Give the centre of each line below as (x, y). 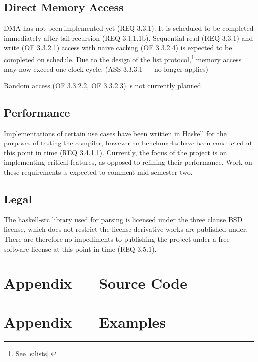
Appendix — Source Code (96, 283)
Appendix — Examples (85, 322)
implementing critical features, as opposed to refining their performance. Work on (128, 162)
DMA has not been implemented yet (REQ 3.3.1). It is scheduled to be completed (129, 28)
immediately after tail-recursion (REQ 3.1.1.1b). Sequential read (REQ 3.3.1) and (129, 37)
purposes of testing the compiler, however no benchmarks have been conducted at (128, 143)
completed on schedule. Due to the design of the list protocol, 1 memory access (123, 58)
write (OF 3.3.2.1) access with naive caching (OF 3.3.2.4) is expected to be (118, 47)
